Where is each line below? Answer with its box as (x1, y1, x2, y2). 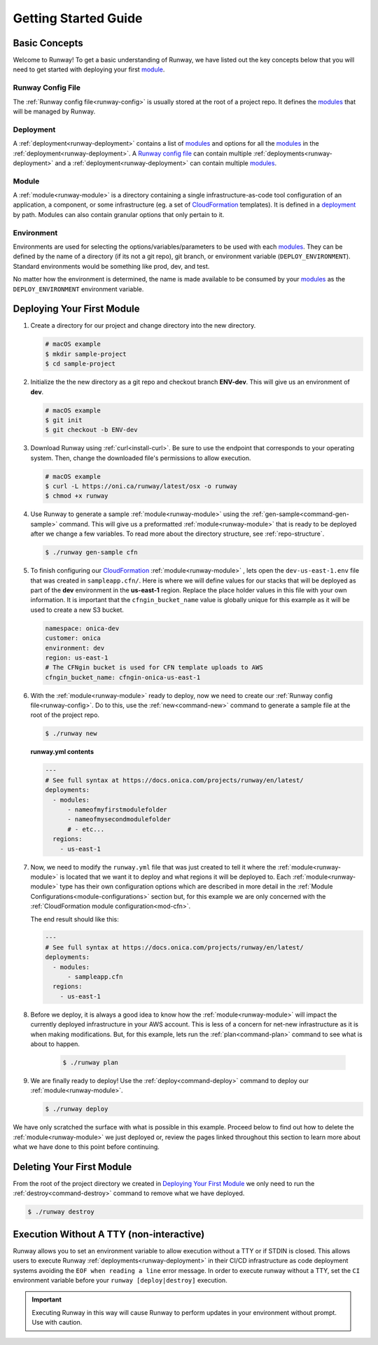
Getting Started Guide (13, 11, 143, 26)
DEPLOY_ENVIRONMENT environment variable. (13, 284, 144, 293)
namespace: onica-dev (45, 624, 120, 632)
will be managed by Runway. (13, 107, 96, 116)
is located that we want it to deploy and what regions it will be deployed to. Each (59, 872, 291, 881)
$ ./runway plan (62, 1058, 119, 1066)
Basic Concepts (13, 37, 83, 49)
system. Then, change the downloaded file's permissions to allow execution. (30, 454, 251, 462)
